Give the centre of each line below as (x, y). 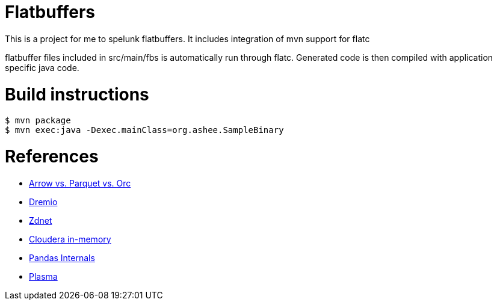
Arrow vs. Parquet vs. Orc (80, 183)
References (52, 156)
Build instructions (77, 94)
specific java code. (42, 67)
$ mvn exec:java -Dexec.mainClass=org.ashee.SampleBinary (144, 130)
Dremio (43, 202)
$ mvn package (38, 121)
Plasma (43, 276)
